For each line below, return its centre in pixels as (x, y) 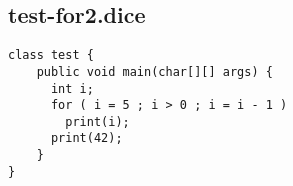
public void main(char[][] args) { (154, 71)
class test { (51, 55)
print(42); (86, 138)
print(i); (97, 121)
